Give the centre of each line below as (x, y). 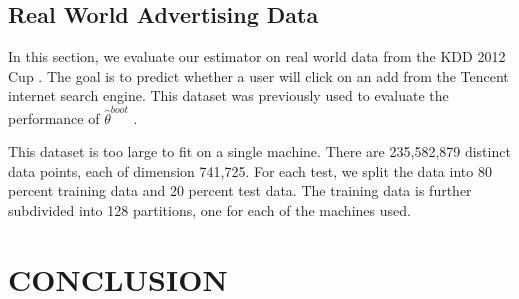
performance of (54, 117)
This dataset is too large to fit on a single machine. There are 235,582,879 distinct (259, 151)
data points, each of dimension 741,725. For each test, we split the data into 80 (250, 170)
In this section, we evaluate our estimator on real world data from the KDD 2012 (257, 56)
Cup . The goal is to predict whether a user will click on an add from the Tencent (258, 75)
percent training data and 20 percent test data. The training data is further (240, 190)
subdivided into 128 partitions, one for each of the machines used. (209, 210)
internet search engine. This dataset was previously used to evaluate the (228, 95)
